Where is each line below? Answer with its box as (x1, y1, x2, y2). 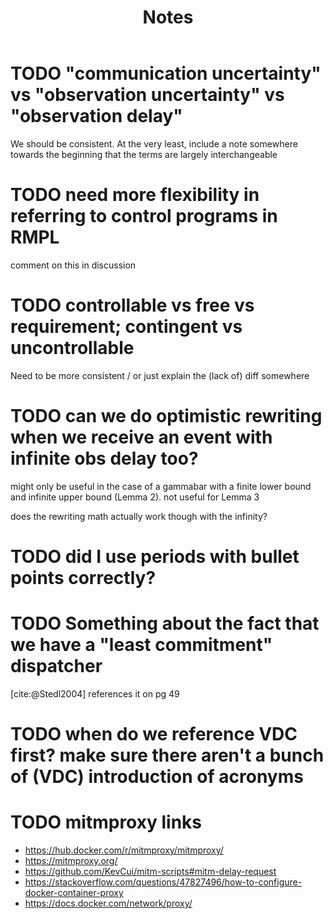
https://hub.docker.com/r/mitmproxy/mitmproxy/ (24, 844, 224, 856)
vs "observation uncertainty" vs (10, 84, 285, 106)
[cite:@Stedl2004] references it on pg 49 (10, 687, 180, 700)
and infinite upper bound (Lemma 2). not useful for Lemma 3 (10, 491, 260, 503)
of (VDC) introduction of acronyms (10, 766, 304, 788)
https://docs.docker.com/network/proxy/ (24, 897, 193, 909)
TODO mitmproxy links (10, 811, 202, 834)
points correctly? (10, 566, 157, 589)
